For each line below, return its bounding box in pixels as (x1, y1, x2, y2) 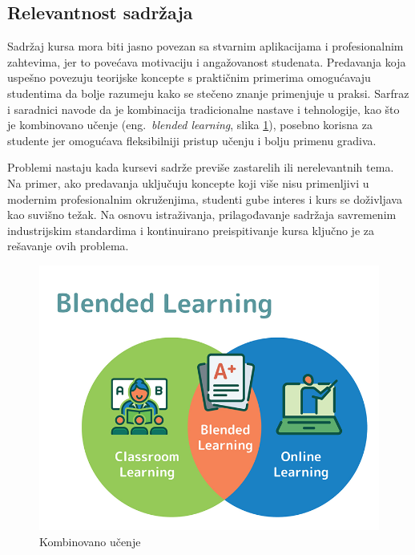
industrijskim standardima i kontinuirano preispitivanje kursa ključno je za (7, 221, 374, 238)
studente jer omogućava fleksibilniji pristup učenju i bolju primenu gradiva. (7, 132, 377, 148)
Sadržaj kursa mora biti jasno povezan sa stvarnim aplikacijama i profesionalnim (7, 38, 404, 55)
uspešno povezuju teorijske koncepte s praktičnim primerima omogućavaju (7, 69, 371, 86)
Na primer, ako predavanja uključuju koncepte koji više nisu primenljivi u (7, 174, 369, 191)
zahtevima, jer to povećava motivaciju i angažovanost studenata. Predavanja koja (7, 53, 406, 70)
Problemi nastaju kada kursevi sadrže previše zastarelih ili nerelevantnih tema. (7, 159, 394, 176)
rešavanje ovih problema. (7, 237, 129, 254)
